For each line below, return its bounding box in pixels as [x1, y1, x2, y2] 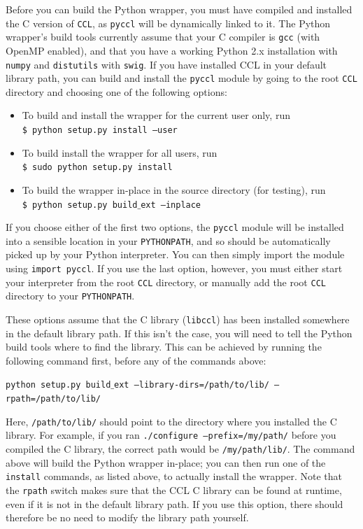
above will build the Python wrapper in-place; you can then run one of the [6, 455, 326, 470]
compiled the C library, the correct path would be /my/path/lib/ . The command [6, 442, 355, 456]
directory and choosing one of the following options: [6, 84, 227, 99]
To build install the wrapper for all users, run [22, 145, 218, 160]
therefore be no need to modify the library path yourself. [6, 510, 249, 525]
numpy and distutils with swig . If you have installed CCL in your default [6, 57, 327, 71]
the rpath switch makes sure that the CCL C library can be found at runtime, [6, 483, 342, 497]
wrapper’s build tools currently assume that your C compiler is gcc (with [6, 29, 320, 44]
